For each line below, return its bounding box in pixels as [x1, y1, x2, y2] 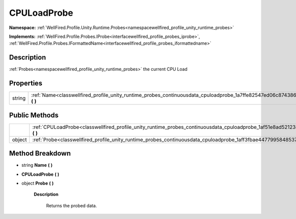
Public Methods [9, 111, 59, 119]
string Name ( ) [21, 162, 53, 168]
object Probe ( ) [21, 180, 54, 186]
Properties [9, 79, 42, 88]
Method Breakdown [9, 149, 71, 157]
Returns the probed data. [46, 202, 97, 209]
